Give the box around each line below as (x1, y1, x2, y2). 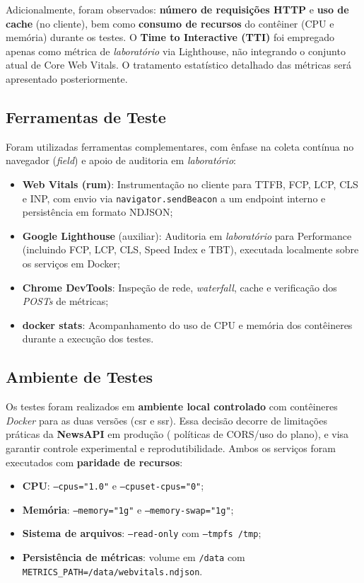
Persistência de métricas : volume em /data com (22, 550, 245, 565)
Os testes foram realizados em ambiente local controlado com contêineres (6, 399, 338, 414)
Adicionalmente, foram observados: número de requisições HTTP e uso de (6, 2, 349, 16)
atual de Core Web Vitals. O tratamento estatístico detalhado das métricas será (6, 57, 352, 72)
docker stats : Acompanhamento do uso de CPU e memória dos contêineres (22, 317, 353, 332)
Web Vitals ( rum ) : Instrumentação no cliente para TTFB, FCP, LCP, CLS (22, 176, 358, 191)
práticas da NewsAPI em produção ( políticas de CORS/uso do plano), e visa (6, 427, 349, 441)
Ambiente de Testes (6, 366, 153, 388)
